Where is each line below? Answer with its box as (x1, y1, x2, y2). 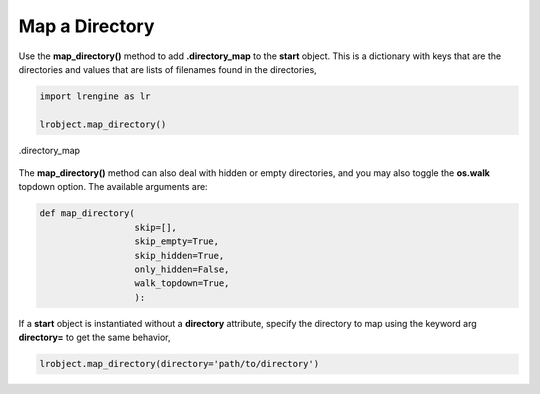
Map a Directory (18, 15, 155, 37)
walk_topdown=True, (134, 278, 230, 289)
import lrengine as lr (39, 90, 151, 102)
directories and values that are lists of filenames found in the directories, (18, 63, 317, 75)
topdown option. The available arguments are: (18, 181, 209, 193)
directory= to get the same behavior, (18, 331, 171, 344)
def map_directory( (39, 208, 135, 219)
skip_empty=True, (134, 236, 220, 247)
